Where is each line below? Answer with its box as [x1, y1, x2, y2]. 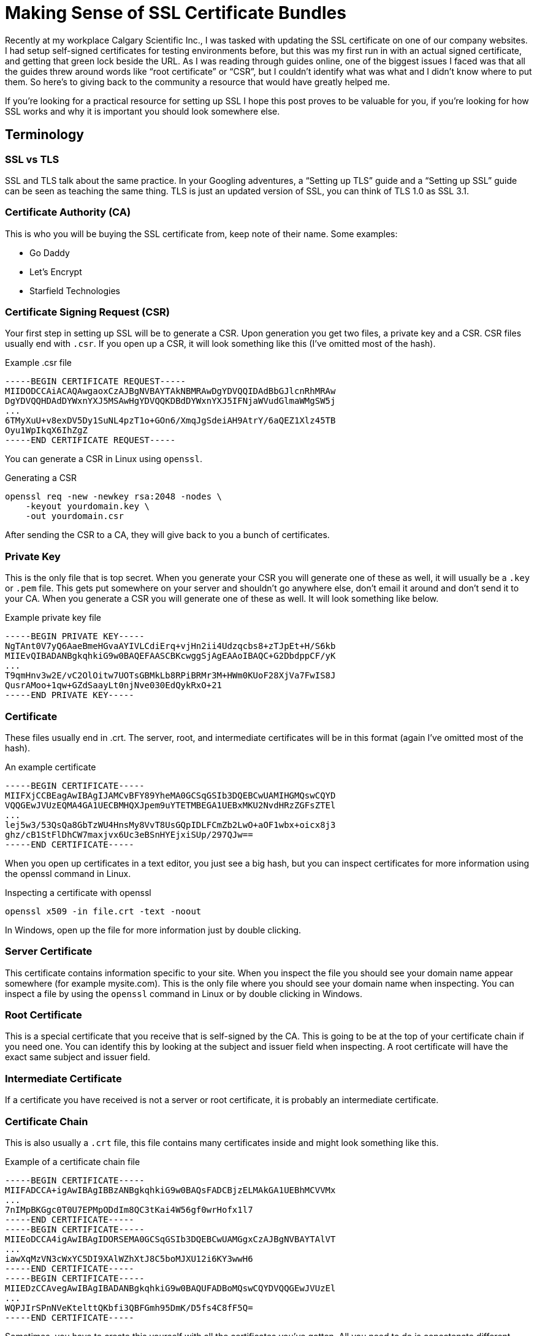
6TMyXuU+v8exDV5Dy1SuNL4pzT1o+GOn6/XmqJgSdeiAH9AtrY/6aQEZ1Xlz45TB [5, 416, 336, 426]
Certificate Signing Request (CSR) [5, 306, 170, 319]
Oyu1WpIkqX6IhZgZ [5, 425, 88, 436]
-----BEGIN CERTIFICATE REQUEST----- [5, 376, 186, 387]
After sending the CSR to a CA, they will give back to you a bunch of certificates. [5, 529, 330, 541]
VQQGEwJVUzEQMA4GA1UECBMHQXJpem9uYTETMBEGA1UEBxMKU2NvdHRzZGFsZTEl [5, 800, 336, 810]
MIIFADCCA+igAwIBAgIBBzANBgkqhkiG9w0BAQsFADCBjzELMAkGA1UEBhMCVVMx [5, 1185, 336, 1195]
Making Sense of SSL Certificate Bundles [5, 2, 346, 23]
